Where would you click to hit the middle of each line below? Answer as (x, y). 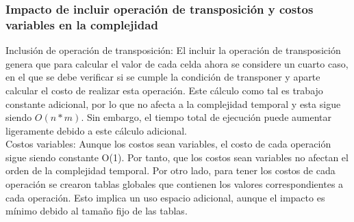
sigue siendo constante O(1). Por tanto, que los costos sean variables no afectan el (177, 157)
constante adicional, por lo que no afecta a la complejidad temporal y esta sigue (173, 103)
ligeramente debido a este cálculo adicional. (96, 130)
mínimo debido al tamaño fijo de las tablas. (97, 211)
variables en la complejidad (82, 24)
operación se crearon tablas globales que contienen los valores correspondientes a (175, 184)
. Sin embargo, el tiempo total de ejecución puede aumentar (206, 117)
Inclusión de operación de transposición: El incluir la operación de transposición (173, 50)
